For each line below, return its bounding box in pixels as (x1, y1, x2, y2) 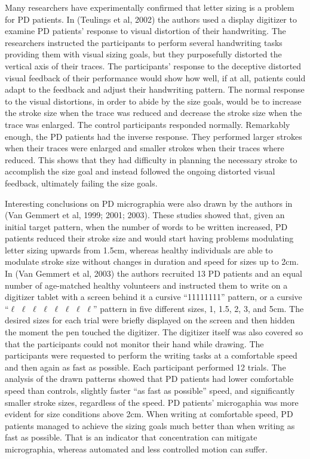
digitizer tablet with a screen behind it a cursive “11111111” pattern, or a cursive (5, 290, 302, 303)
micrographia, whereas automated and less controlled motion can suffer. (5, 442, 268, 455)
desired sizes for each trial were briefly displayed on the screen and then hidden (5, 314, 295, 326)
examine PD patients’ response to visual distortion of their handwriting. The (5, 25, 286, 37)
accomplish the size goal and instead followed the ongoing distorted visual (5, 165, 275, 178)
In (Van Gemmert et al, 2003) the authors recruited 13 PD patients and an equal (5, 267, 302, 280)
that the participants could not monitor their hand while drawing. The (5, 337, 264, 350)
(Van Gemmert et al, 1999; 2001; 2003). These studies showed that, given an (5, 209, 285, 221)
